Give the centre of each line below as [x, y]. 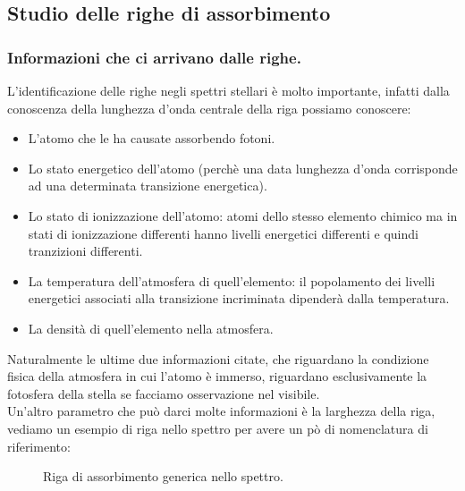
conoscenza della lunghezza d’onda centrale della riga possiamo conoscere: [209, 108]
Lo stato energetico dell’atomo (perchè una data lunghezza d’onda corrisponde [243, 168]
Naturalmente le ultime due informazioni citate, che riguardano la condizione [218, 358]
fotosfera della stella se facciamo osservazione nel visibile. [164, 393]
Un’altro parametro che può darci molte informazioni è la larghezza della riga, [221, 411]
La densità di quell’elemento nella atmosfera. [151, 328]
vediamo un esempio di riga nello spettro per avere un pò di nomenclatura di [218, 428]
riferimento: [39, 446]
